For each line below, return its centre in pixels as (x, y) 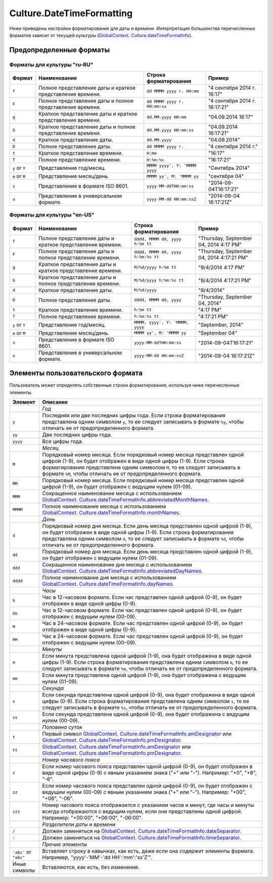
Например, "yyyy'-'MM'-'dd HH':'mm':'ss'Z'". (97, 858)
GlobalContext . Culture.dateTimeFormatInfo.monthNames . (111, 513)
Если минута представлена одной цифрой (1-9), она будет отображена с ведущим (144, 675)
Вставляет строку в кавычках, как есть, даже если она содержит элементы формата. (148, 851)
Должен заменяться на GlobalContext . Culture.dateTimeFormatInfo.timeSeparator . (142, 838)
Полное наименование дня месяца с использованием (109, 578)
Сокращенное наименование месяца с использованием (112, 493)
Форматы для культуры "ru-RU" (51, 64)
